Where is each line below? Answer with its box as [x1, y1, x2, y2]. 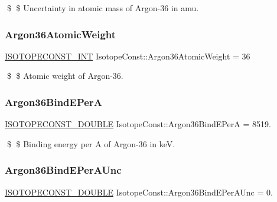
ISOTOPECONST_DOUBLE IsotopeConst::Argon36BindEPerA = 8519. [5, 118, 271, 130]
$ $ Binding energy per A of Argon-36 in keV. [6, 137, 175, 150]
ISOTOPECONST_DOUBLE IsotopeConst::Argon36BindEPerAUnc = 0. [5, 186, 273, 198]
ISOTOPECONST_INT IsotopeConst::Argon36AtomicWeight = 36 [5, 49, 250, 62]
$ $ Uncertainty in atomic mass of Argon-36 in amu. [6, 2, 199, 14]
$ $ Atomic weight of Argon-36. [6, 69, 123, 82]
